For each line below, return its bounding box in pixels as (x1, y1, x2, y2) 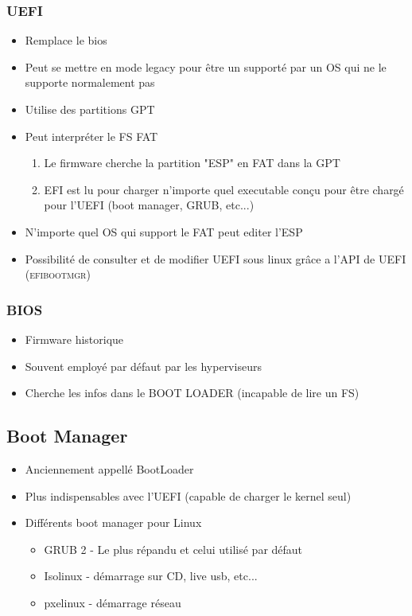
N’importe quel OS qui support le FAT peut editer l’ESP (25, 223, 303, 240)
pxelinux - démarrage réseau (44, 594, 181, 610)
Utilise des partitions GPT (25, 101, 155, 117)
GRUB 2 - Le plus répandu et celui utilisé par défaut (44, 540, 303, 557)
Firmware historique (25, 330, 124, 347)
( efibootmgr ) (25, 266, 91, 283)
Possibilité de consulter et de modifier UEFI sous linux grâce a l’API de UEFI (25, 250, 406, 267)
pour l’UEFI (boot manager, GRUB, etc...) (44, 197, 255, 213)
